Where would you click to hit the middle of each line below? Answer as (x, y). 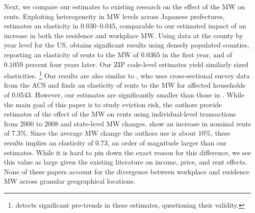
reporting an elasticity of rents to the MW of (71, 54)
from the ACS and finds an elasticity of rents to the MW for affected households (125, 85)
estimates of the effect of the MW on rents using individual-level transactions (120, 114)
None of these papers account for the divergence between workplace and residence (127, 171)
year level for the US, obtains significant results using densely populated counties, (127, 45)
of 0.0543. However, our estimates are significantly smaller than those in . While (124, 95)
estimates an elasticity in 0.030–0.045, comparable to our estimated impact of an (125, 26)
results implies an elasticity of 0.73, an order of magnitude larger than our (115, 142)
